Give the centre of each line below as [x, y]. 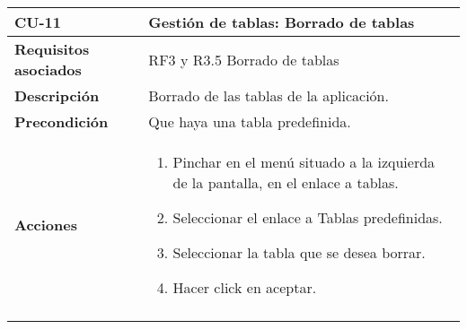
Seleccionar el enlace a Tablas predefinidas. [308, 217]
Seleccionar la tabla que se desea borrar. [299, 252]
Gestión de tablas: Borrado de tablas [282, 22]
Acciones [46, 225]
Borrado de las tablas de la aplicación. [269, 95]
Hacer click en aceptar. [245, 287]
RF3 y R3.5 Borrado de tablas [244, 59]
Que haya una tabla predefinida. [250, 121]
